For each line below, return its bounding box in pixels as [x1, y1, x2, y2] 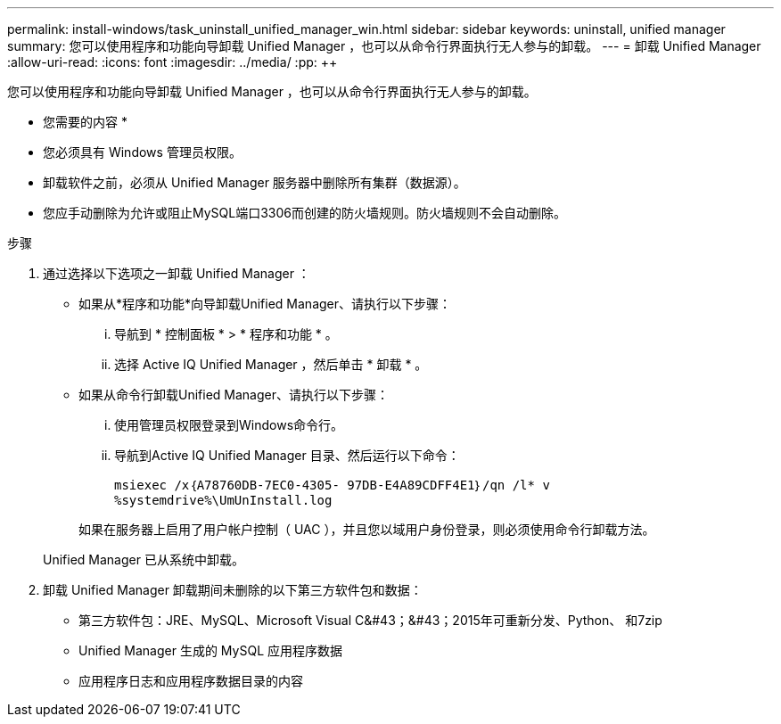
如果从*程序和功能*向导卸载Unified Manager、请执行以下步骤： [78, 296, 452, 311]
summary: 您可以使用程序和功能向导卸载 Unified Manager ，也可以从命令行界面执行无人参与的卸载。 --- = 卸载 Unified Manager [7, 38, 761, 53]
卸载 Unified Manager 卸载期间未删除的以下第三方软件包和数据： [43, 582, 423, 597]
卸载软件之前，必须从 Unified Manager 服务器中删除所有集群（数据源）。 [43, 175, 466, 190]
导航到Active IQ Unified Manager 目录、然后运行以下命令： [114, 448, 460, 463]
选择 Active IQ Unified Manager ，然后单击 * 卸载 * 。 [114, 357, 428, 372]
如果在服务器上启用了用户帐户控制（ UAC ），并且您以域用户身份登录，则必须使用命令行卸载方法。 [78, 522, 655, 537]
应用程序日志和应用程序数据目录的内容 [78, 673, 303, 688]
